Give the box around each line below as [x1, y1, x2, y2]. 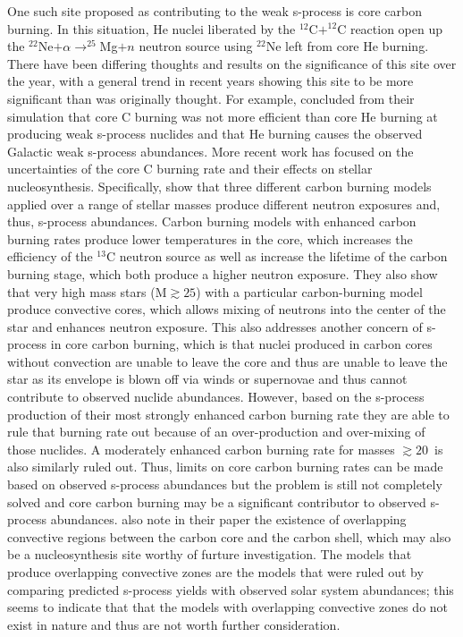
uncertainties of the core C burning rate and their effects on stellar [7, 159, 373, 178]
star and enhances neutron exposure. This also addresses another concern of [7, 317, 423, 335]
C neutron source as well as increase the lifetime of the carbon [105, 247, 448, 266]
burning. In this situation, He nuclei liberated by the [7, 19, 296, 38]
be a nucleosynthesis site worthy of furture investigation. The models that [7, 545, 412, 564]
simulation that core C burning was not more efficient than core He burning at [7, 106, 438, 125]
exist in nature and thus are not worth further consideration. [7, 615, 341, 633]
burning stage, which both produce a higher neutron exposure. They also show [7, 264, 438, 283]
